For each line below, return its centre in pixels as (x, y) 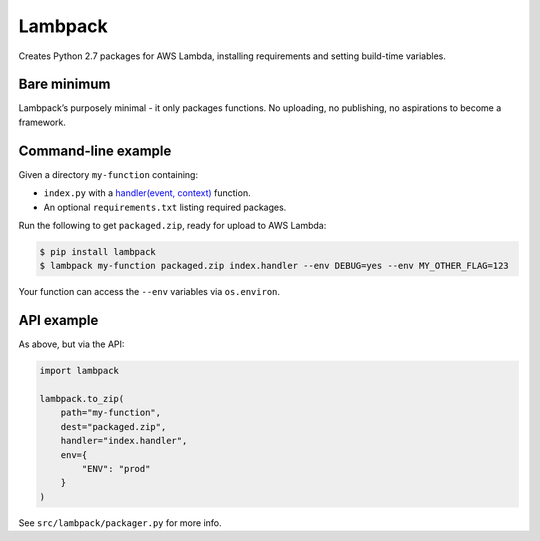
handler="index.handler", (124, 441)
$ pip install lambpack (98, 251)
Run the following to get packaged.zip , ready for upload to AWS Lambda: (172, 225)
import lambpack (79, 371)
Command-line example (95, 150)
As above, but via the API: (71, 344)
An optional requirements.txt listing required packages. (165, 207)
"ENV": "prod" (116, 468)
